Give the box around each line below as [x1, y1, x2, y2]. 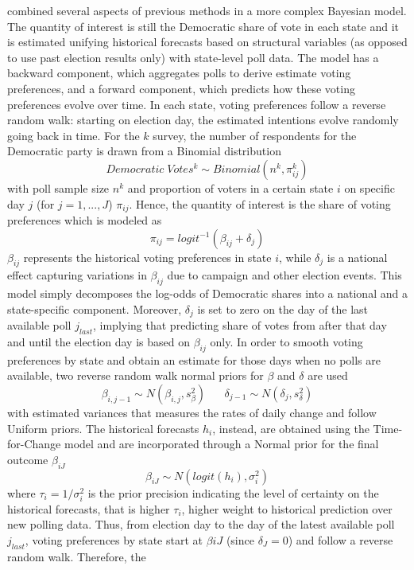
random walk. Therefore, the [7, 548, 146, 564]
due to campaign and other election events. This [167, 267, 402, 283]
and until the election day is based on [7, 334, 190, 350]
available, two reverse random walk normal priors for [7, 367, 264, 384]
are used [308, 367, 348, 384]
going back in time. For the [7, 127, 140, 143]
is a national [327, 248, 388, 265]
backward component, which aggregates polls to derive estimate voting [7, 64, 351, 81]
